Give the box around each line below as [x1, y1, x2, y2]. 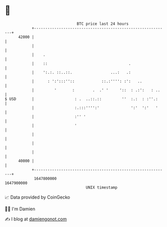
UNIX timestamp [86, 185, 118, 190]
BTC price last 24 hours [76, 21, 129, 26]
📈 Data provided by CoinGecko [5, 194, 70, 200]
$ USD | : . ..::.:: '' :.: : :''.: [5, 96, 158, 102]
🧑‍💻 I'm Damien [5, 206, 36, 212]
